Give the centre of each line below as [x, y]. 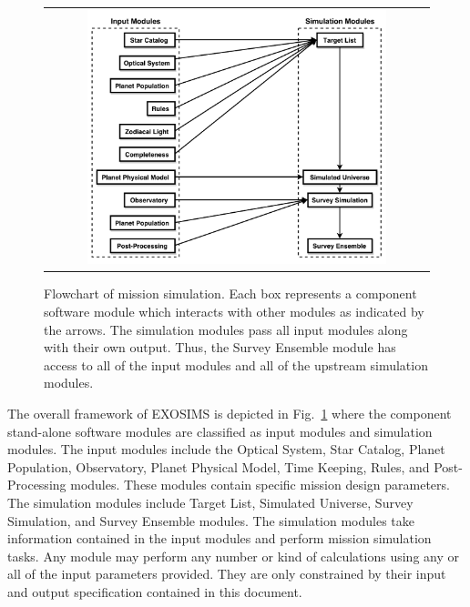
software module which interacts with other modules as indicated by [234, 312]
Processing [37, 485]
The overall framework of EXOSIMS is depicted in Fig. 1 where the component [230, 414]
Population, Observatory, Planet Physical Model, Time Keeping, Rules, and [219, 466]
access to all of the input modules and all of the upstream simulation [236, 364]
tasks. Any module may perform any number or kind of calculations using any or [233, 556]
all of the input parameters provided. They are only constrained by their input [227, 574]
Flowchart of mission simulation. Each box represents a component [230, 293]
